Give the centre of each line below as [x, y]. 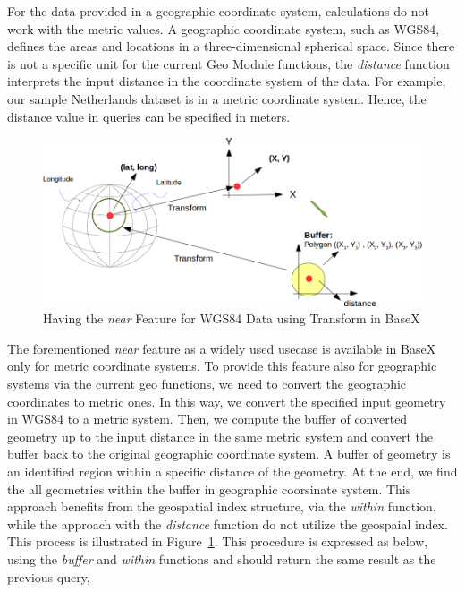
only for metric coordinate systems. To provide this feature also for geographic [222, 366]
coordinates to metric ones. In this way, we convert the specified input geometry [227, 401]
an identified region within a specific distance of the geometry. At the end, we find [232, 472]
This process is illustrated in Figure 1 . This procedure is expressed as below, [218, 541]
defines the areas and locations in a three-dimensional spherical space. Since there [231, 46]
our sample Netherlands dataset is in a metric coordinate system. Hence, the [217, 98]
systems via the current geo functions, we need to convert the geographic [207, 384]
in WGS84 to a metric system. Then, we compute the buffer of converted [207, 419]
